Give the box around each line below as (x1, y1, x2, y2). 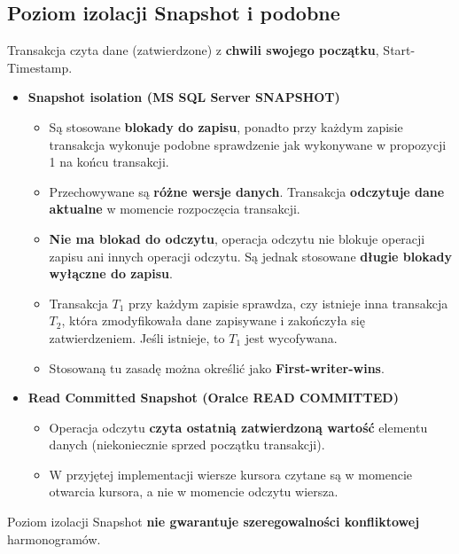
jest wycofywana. (245, 328, 338, 347)
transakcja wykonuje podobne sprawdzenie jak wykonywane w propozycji (49, 135, 447, 153)
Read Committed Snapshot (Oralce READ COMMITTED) (27, 388, 399, 407)
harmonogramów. (7, 529, 101, 548)
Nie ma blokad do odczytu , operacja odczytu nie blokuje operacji (49, 229, 425, 247)
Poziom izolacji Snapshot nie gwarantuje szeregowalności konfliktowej (7, 512, 420, 531)
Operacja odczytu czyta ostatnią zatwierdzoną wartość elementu (49, 417, 428, 436)
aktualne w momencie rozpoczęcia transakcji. (49, 199, 300, 218)
